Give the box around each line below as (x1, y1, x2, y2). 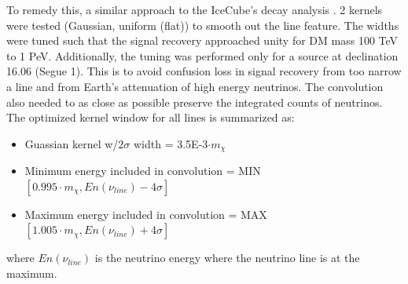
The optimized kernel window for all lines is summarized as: (6, 109, 295, 126)
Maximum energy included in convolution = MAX (24, 206, 267, 222)
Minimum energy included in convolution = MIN (24, 162, 261, 179)
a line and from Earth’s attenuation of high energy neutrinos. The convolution (6, 78, 384, 94)
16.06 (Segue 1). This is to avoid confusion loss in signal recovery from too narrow (6, 63, 402, 79)
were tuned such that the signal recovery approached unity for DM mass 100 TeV (6, 32, 399, 49)
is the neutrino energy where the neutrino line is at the (94, 249, 360, 266)
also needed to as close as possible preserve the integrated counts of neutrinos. (6, 93, 383, 110)
